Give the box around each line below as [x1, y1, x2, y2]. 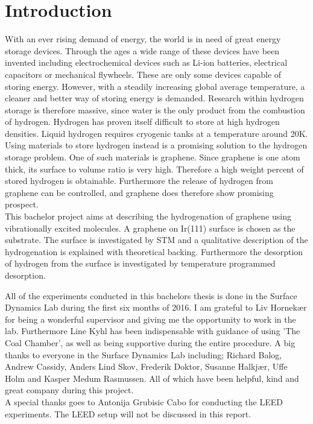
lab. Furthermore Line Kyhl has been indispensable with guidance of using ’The [5, 324, 300, 337]
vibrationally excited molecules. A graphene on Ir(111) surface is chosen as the [5, 221, 296, 234]
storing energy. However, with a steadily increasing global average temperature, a [5, 80, 305, 92]
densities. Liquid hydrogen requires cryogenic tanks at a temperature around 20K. [5, 127, 308, 139]
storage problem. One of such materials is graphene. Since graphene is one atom [5, 151, 300, 163]
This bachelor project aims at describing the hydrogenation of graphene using [5, 210, 291, 223]
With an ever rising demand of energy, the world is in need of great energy [5, 33, 281, 45]
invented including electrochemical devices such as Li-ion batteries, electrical [5, 56, 288, 69]
